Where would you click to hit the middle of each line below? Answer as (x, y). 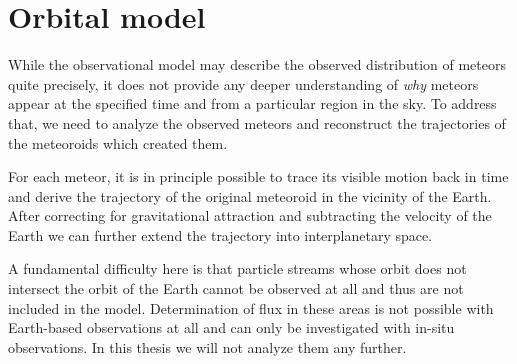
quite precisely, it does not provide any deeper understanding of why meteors (243, 83)
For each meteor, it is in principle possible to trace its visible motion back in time (258, 176)
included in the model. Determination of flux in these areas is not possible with (251, 307)
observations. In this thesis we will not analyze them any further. (207, 346)
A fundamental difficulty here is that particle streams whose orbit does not (237, 268)
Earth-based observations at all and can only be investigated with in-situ (231, 327)
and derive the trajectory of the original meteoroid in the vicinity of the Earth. (250, 195)
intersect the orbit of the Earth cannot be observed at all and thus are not (236, 288)
